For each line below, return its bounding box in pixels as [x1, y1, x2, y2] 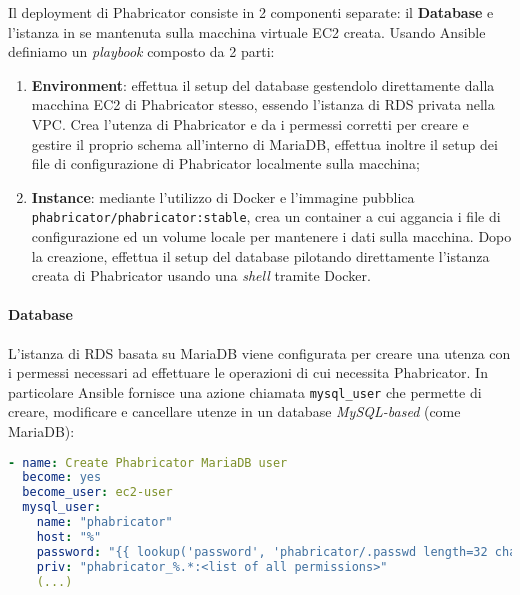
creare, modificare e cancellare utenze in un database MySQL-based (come [8, 401, 461, 422]
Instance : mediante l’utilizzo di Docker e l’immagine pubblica [31, 186, 415, 207]
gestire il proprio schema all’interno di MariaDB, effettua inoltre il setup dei [31, 133, 498, 154]
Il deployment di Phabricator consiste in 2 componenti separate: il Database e [8, 2, 494, 22]
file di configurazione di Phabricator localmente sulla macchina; [31, 153, 420, 174]
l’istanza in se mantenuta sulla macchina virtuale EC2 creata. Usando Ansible [8, 21, 486, 42]
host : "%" [36, 529, 102, 544]
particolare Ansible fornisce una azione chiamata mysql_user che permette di [8, 381, 482, 402]
